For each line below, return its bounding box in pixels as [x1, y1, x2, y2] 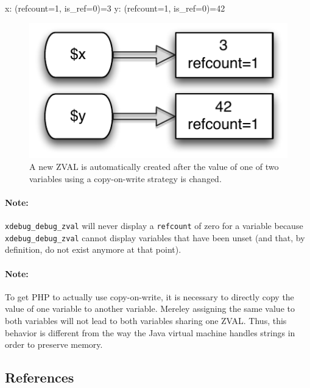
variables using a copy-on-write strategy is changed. [29, 172, 222, 185]
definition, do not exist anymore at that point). [5, 243, 181, 256]
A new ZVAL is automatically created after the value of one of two [29, 160, 279, 173]
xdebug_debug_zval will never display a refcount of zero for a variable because [5, 219, 303, 232]
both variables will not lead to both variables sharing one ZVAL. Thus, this [5, 314, 287, 326]
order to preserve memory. [5, 338, 103, 351]
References [5, 368, 74, 387]
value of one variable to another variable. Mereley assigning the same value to [5, 302, 295, 315]
